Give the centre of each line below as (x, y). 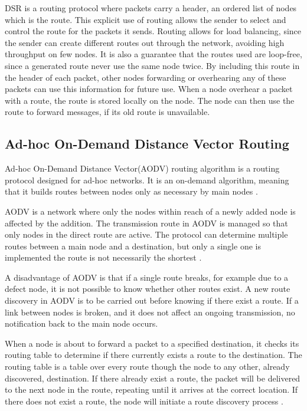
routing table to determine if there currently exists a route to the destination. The (153, 355)
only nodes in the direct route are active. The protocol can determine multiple (146, 234)
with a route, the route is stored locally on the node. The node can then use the (150, 100)
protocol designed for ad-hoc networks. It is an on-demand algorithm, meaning (147, 180)
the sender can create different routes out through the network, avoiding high (145, 42)
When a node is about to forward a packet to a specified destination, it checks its (152, 343)
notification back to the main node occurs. (81, 323)
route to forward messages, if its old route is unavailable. (107, 112)
